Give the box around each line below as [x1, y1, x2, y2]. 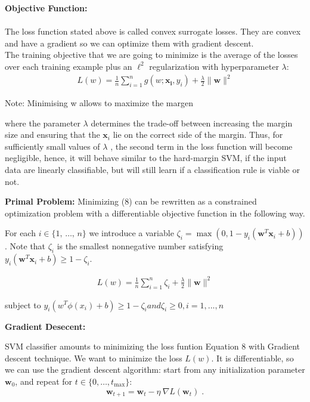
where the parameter [5, 116, 80, 129]
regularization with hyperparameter [149, 60, 279, 72]
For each [5, 227, 36, 239]
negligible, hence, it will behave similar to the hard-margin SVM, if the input [5, 151, 287, 164]
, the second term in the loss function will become [110, 140, 293, 152]
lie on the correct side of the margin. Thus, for [113, 128, 283, 141]
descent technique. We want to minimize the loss [5, 351, 182, 364]
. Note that [5, 240, 46, 252]
